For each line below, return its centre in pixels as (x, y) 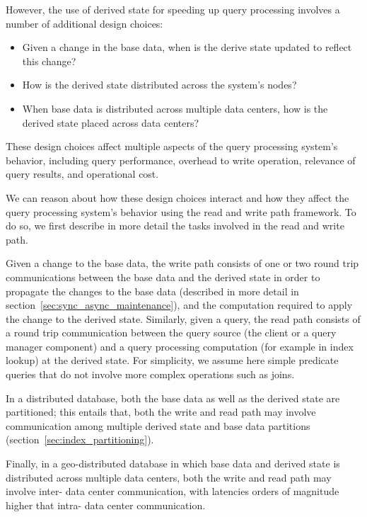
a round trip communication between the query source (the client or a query (171, 333)
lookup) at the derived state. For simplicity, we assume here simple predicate (172, 360)
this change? (49, 61)
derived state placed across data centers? (111, 122)
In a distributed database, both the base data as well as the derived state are (173, 398)
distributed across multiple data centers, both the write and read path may (169, 477)
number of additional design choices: (85, 23)
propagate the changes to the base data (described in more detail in (152, 291)
